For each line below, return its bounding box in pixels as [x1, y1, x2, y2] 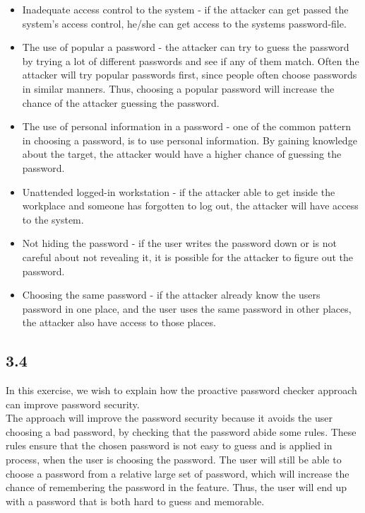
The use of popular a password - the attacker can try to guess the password [22, 40, 349, 54]
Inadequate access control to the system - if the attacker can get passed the [22, 2, 349, 16]
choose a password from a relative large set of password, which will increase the [6, 466, 349, 480]
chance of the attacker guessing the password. [22, 95, 220, 110]
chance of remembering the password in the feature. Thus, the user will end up [6, 480, 347, 495]
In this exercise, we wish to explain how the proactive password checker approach [6, 383, 357, 398]
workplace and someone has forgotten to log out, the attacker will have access [22, 198, 359, 213]
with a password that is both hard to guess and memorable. [6, 493, 265, 508]
